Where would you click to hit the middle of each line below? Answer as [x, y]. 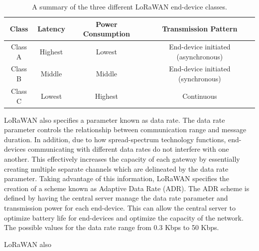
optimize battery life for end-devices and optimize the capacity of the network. [124, 217]
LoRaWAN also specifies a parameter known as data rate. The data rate [115, 120]
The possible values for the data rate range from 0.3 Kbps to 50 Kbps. [112, 227]
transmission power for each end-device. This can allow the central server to [120, 207]
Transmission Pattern [200, 29]
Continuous [200, 96]
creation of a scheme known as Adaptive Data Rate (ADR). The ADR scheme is [127, 188]
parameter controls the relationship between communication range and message [125, 129]
